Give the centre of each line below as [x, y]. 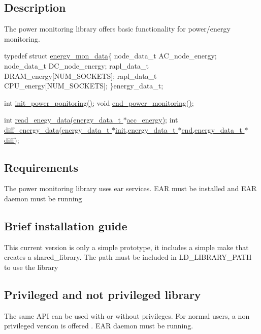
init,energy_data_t [145, 129]
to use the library [31, 267]
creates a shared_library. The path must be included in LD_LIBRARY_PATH [128, 257]
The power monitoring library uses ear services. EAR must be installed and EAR [130, 188]
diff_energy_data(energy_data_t [57, 129]
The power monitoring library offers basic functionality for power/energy [117, 29]
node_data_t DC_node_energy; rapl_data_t [76, 65]
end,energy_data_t [212, 129]
